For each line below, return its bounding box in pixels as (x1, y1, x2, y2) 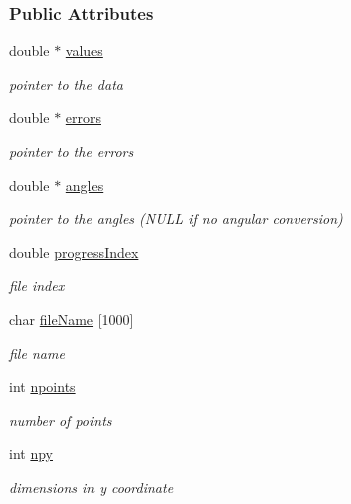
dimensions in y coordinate (9, 476, 174, 497)
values (65, 40, 103, 61)
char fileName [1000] (9, 308, 134, 329)
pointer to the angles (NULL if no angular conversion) (9, 208, 343, 229)
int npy (9, 443, 53, 464)
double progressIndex (9, 241, 139, 262)
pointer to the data (9, 73, 123, 94)
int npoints (9, 376, 76, 397)
